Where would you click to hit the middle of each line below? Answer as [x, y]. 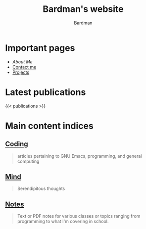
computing [28, 161]
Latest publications [46, 92]
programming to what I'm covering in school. [63, 222]
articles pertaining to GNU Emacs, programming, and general [79, 156]
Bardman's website [83, 9]
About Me [22, 62]
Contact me [24, 67]
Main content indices [49, 126]
